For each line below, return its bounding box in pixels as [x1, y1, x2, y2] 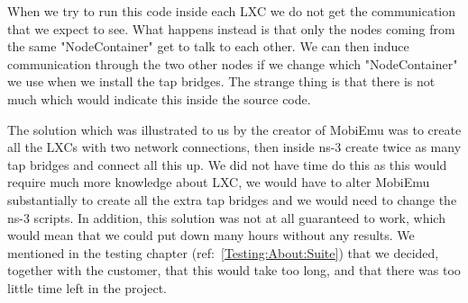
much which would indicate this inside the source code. [7, 89, 311, 108]
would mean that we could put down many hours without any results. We [7, 226, 415, 245]
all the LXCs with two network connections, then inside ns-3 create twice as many [7, 138, 462, 156]
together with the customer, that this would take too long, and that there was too [7, 261, 461, 280]
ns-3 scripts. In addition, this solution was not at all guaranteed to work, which [7, 208, 445, 227]
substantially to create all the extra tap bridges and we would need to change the [7, 190, 457, 209]
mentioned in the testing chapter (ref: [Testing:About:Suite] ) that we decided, [7, 243, 439, 262]
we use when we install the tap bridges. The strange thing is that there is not [7, 72, 436, 91]
